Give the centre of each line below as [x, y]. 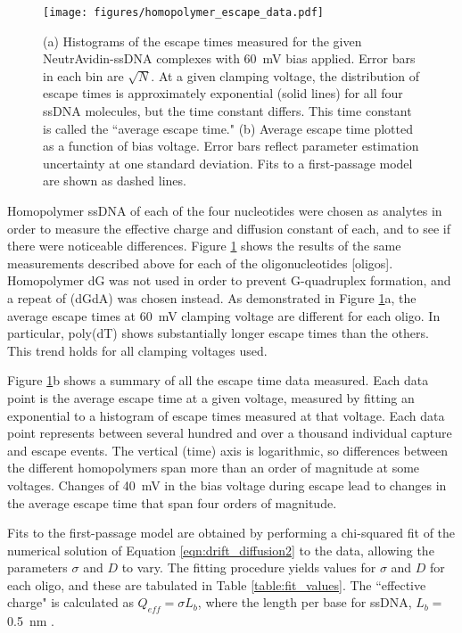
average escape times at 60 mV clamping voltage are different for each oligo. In [224, 315]
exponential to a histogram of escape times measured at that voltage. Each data [226, 415]
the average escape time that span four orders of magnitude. [172, 502]
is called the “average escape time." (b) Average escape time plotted [228, 128]
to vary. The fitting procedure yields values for [249, 567]
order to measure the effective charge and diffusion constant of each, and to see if [229, 228]
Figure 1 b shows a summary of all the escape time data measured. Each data [218, 380]
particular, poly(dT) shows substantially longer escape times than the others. [218, 333]
